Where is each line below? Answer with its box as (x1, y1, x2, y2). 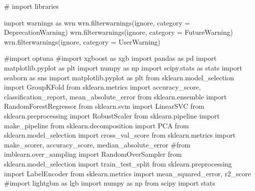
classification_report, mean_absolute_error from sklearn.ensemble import (4, 91, 227, 101)
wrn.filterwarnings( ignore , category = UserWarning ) (4, 36, 161, 47)
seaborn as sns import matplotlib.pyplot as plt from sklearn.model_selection (4, 72, 234, 82)
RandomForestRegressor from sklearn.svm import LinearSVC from (4, 101, 204, 111)
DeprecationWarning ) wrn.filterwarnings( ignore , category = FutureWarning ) (4, 27, 233, 37)
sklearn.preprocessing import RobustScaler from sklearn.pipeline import (4, 110, 220, 120)
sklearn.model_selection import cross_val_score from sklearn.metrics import (4, 130, 236, 140)
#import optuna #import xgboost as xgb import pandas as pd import (4, 53, 217, 63)
